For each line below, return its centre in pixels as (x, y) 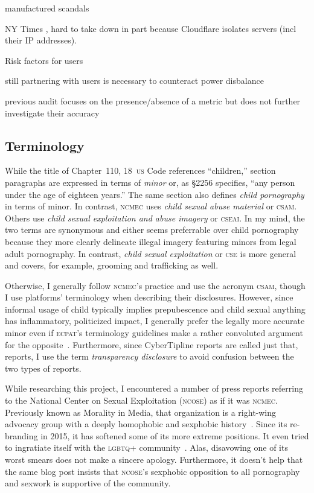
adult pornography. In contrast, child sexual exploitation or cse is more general (151, 253)
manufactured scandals (47, 8)
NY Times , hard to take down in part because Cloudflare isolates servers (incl (151, 28)
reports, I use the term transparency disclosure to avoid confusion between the (149, 356)
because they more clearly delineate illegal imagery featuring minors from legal (151, 241)
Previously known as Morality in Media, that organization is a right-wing (141, 412)
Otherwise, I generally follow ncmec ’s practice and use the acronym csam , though (155, 285)
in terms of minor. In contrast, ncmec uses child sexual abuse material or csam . (151, 206)
